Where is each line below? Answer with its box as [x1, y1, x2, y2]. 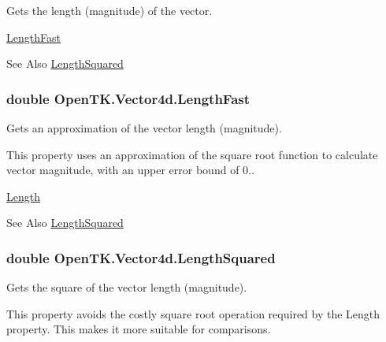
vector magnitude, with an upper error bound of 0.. [6, 162, 254, 178]
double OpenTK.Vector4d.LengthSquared [6, 247, 276, 267]
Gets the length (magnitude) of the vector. [6, 2, 213, 18]
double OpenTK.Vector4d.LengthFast [6, 88, 251, 108]
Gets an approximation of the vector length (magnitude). [6, 120, 282, 136]
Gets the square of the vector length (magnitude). [6, 279, 247, 296]
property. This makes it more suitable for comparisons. [6, 321, 271, 337]
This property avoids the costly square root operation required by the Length [6, 305, 380, 322]
